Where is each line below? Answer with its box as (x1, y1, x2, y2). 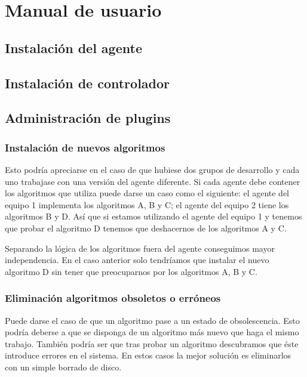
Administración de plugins (5, 109, 171, 127)
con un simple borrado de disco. (5, 360, 122, 373)
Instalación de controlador (5, 73, 170, 92)
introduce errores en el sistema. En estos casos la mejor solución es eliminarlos (5, 349, 291, 361)
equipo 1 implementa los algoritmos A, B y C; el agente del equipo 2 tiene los (5, 198, 289, 211)
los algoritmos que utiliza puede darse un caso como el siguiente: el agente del (5, 187, 290, 199)
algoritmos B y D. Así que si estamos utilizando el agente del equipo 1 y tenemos (5, 210, 302, 223)
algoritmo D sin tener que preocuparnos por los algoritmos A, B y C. (5, 265, 257, 277)
